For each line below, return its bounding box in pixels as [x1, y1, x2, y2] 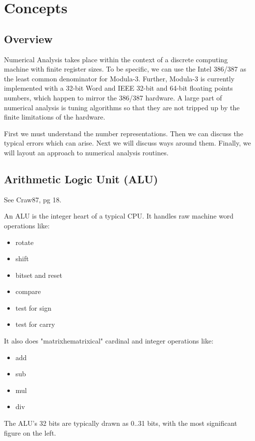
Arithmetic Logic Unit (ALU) [4, 171, 158, 186]
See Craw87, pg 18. [4, 194, 62, 204]
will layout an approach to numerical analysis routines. [4, 147, 169, 157]
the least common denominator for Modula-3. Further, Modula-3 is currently [4, 73, 235, 83]
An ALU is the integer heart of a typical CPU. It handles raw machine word [4, 211, 234, 221]
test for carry [15, 319, 55, 329]
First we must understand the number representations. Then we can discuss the [4, 128, 243, 138]
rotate [15, 237, 34, 247]
